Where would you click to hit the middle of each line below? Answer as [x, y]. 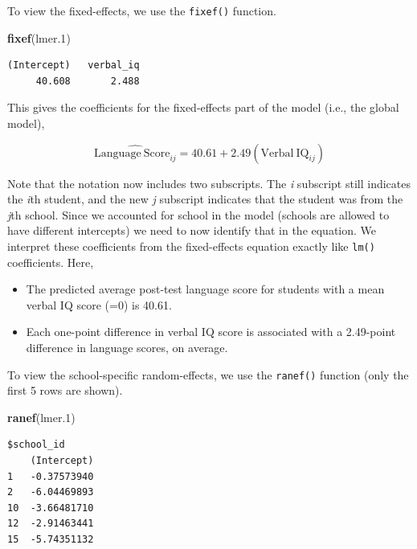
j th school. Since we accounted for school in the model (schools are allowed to [198, 214]
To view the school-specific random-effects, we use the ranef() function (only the [208, 374]
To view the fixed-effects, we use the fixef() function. [142, 10]
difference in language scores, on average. [127, 348]
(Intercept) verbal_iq [74, 66]
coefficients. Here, [51, 262]
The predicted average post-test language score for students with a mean [205, 289]
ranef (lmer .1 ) [41, 417]
